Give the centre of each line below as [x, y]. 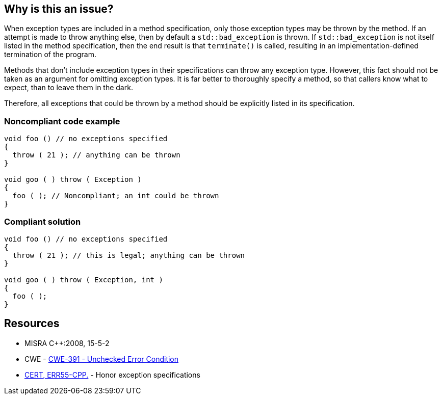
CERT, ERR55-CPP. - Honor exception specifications [112, 375]
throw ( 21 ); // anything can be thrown [96, 155]
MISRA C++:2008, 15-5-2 [67, 343]
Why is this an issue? [59, 9]
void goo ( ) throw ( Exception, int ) [84, 280]
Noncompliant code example [62, 121]
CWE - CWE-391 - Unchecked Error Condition [102, 359]
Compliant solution [43, 221]
